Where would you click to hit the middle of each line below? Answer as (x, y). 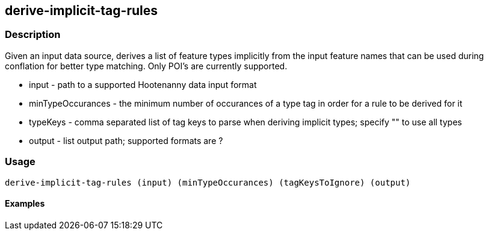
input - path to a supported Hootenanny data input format (143, 84)
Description (33, 35)
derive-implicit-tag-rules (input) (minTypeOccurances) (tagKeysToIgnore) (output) (208, 182)
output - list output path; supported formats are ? (126, 140)
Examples (25, 204)
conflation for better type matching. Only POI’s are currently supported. (146, 66)
